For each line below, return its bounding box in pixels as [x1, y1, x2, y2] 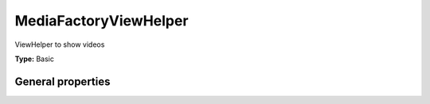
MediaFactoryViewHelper [14, 12, 189, 29]
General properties [14, 75, 111, 88]
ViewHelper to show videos [14, 40, 105, 49]
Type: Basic [14, 54, 55, 64]
